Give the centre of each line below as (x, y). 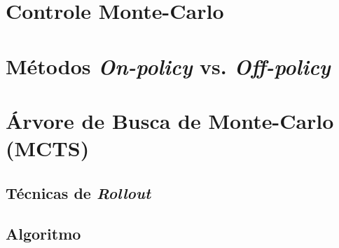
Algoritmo (43, 234)
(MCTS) (48, 148)
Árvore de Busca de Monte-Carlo (170, 120)
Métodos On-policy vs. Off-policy (168, 66)
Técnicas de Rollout (78, 192)
